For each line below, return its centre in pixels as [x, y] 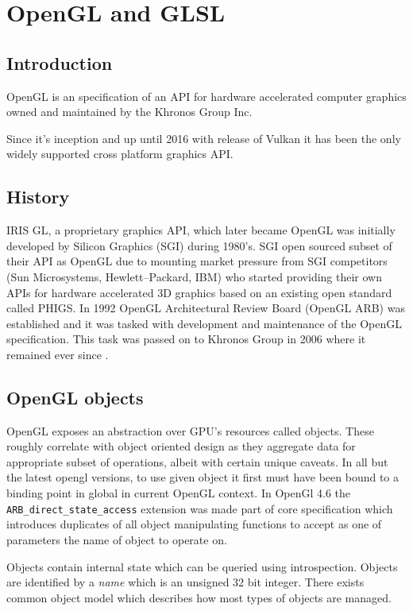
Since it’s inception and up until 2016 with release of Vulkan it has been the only [204, 138]
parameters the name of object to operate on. [117, 539]
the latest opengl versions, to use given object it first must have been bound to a [203, 477]
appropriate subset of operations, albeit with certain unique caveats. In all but [197, 461]
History [38, 197]
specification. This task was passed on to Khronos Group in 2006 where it [186, 339]
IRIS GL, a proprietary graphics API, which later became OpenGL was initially [201, 230]
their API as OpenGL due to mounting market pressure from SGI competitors [197, 261]
